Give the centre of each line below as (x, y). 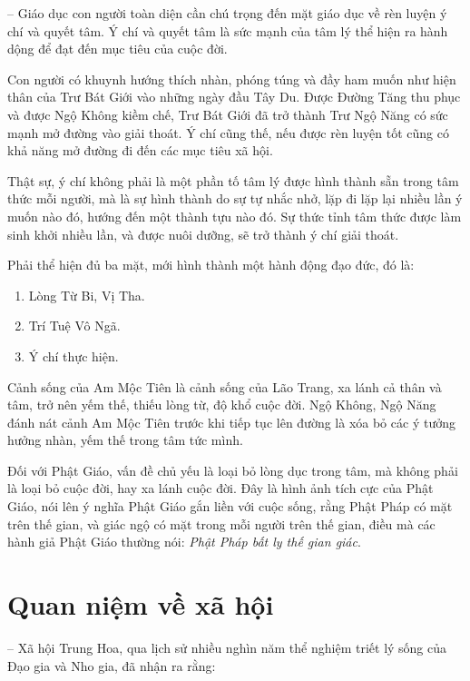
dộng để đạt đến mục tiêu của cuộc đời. (117, 49)
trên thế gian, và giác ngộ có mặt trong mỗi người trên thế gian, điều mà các (221, 523)
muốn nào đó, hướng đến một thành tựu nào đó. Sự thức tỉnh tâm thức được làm (235, 216)
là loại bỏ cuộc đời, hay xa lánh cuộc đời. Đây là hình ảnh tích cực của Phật (220, 488)
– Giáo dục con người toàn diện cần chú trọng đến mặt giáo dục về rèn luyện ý (227, 13)
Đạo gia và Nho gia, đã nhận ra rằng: (112, 665)
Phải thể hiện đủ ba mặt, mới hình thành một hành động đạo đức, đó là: (211, 265)
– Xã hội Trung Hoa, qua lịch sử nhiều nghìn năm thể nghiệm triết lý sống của (227, 647)
